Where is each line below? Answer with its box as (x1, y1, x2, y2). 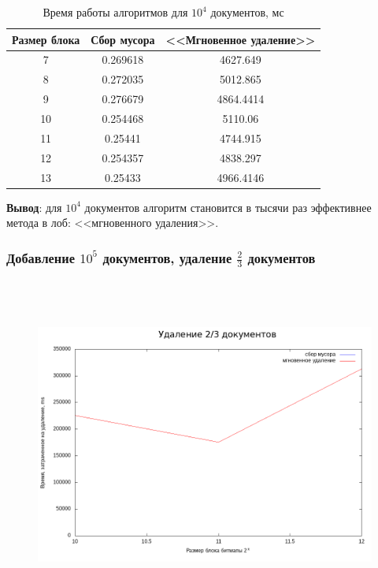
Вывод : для (6, 199, 62, 215)
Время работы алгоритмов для (43, 4, 188, 20)
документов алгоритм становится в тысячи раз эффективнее (84, 199, 372, 215)
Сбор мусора (91, 31, 155, 47)
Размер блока (12, 31, 80, 47)
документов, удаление (102, 247, 232, 267)
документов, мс (210, 4, 284, 20)
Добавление (6, 247, 75, 267)
